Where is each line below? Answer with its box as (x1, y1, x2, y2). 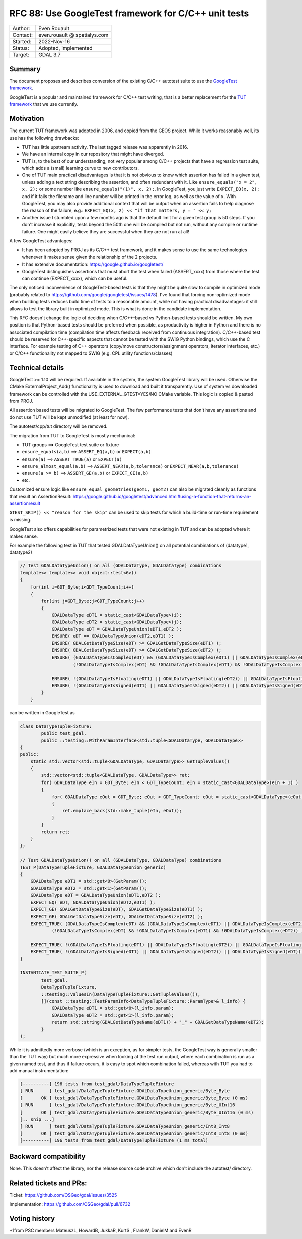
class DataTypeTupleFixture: (20, 723, 92, 729)
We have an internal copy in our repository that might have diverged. (22, 151, 165, 157)
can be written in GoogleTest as (9, 709, 75, 715)
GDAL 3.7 (38, 51, 61, 58)
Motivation (9, 114, 44, 123)
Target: (12, 51, 30, 58)
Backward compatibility (9, 1152, 86, 1161)
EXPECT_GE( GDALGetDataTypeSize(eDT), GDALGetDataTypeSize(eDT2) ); (30, 914, 203, 920)
